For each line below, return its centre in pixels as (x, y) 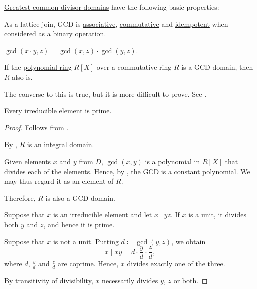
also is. (22, 77)
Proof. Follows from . (36, 127)
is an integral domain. (60, 144)
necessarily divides (130, 280)
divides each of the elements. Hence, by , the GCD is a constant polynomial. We (127, 171)
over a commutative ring (134, 67)
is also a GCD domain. (80, 197)
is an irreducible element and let (102, 214)
